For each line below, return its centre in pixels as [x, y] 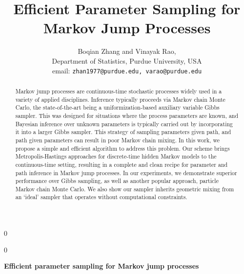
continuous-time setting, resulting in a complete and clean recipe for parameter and [122, 164]
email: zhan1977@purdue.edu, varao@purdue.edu [127, 70]
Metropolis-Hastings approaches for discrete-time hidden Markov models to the [116, 156]
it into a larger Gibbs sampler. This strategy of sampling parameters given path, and [123, 132]
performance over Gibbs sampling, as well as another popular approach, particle [117, 181]
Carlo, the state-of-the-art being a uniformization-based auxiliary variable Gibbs [117, 107]
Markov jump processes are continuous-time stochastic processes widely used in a [119, 91]
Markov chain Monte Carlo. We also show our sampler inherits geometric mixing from [125, 189]
